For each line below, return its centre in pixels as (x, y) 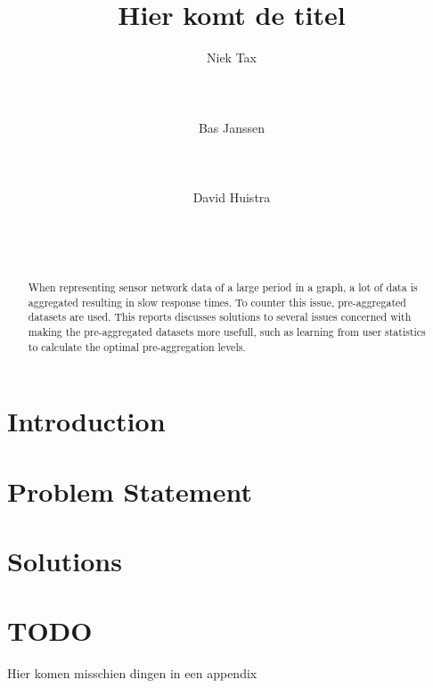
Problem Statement (130, 491)
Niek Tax (232, 57)
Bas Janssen (232, 127)
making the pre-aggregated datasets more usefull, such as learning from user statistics (227, 332)
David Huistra (232, 197)
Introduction (86, 421)
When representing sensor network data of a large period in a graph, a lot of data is (223, 287)
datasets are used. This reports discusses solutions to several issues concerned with (220, 317)
